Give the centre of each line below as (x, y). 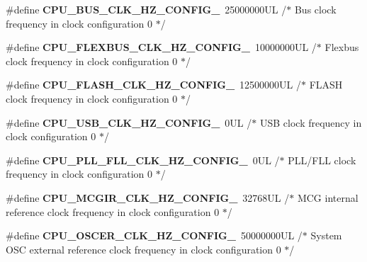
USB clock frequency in (311, 122)
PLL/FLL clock (322, 160)
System (326, 235)
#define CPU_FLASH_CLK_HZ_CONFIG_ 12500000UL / (154, 85)
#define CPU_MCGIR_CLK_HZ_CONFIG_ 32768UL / (148, 197)
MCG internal (328, 197)
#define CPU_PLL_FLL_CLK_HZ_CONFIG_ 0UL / (143, 160)
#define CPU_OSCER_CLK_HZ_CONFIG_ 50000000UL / (154, 235)
